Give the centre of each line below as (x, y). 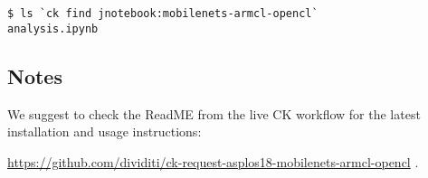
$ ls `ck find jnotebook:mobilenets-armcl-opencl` (163, 14)
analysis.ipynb (53, 28)
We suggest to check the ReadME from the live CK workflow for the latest (214, 113)
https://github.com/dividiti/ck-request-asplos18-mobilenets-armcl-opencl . (213, 161)
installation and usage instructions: (105, 131)
